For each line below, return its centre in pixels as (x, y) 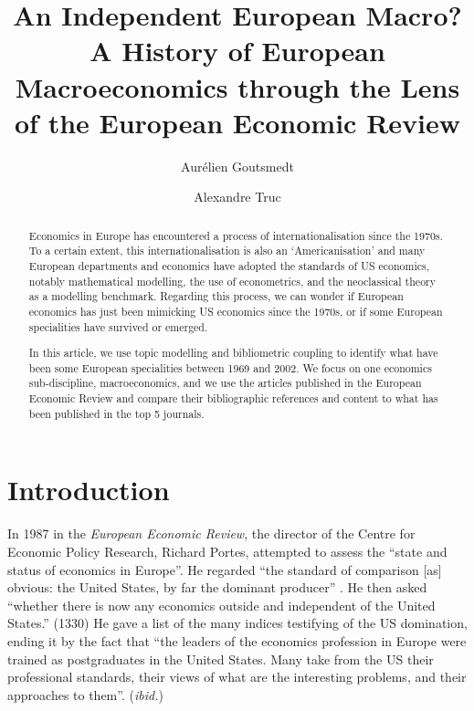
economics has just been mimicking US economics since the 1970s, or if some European (236, 311)
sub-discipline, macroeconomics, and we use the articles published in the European (225, 383)
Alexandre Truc (237, 197)
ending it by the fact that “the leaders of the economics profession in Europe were (237, 640)
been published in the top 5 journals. (116, 413)
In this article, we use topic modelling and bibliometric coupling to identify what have (233, 353)
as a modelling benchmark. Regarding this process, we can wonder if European (216, 296)
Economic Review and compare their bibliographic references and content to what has (233, 398)
